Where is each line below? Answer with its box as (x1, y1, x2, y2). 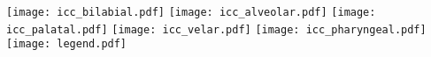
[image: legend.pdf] (6, 38, 127, 51)
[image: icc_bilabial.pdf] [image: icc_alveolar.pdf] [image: (6, 6, 376, 18)
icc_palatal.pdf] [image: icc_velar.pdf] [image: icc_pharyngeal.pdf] (6, 23, 427, 36)
